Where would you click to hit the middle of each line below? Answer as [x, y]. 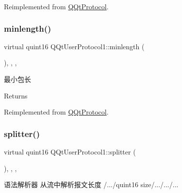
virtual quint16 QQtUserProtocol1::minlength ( [74, 46]
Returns [16, 95]
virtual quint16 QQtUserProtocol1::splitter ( [70, 152]
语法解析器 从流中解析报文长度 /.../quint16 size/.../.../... [91, 184]
